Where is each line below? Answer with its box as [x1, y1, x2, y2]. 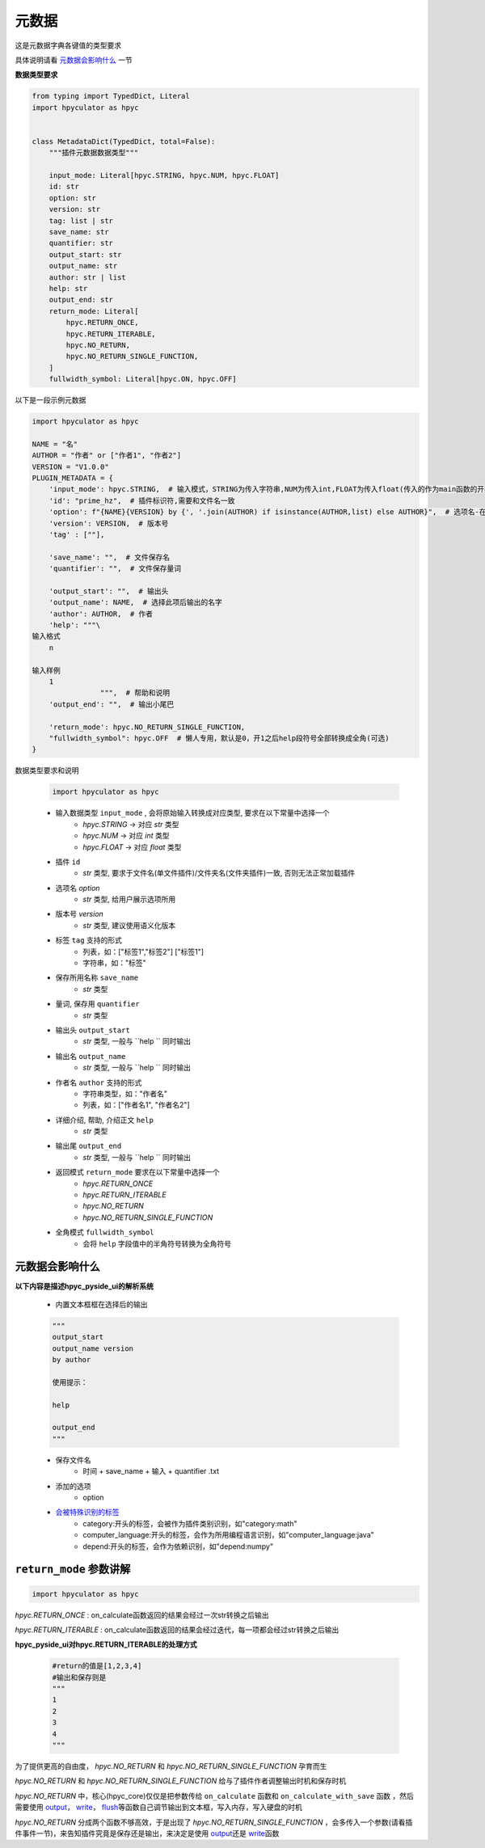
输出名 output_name [55, 1051, 126, 1061]
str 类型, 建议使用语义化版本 [82, 920, 176, 930]
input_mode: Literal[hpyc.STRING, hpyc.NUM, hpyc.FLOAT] [48, 171, 280, 180]
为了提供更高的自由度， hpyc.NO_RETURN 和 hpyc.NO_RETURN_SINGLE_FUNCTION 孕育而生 [15, 1761, 327, 1770]
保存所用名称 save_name [55, 973, 139, 982]
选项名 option [55, 883, 100, 892]
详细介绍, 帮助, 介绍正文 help [55, 1115, 154, 1124]
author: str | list [48, 272, 127, 282]
